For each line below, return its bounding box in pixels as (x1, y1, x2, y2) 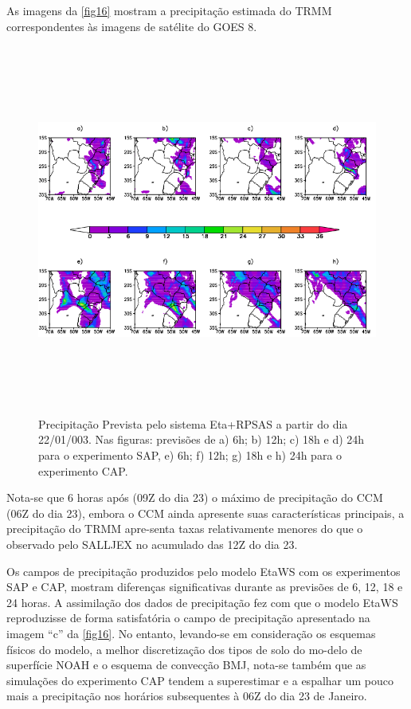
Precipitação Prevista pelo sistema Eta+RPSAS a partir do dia (38, 415, 348, 432)
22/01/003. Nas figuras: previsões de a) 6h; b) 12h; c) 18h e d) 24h (38, 431, 365, 448)
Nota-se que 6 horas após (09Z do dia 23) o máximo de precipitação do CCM (6, 489, 383, 506)
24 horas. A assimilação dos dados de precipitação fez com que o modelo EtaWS (6, 593, 398, 610)
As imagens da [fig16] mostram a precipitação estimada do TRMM (6, 2, 332, 18)
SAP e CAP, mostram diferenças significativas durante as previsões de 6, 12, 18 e (6, 578, 403, 595)
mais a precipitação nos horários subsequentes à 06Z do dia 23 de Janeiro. (6, 687, 367, 704)
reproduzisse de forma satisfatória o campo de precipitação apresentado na (6, 609, 370, 626)
